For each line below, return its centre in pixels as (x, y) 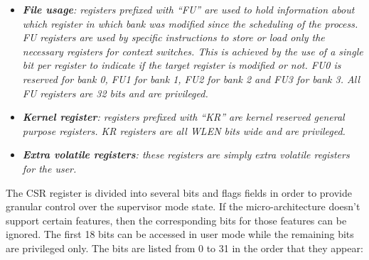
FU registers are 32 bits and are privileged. (115, 93)
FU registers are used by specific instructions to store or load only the (173, 37)
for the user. (49, 168)
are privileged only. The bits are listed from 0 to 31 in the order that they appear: (184, 248)
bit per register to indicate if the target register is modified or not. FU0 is (182, 65)
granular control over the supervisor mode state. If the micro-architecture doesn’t (183, 206)
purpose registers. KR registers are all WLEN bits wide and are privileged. (184, 130)
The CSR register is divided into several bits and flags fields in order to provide (179, 192)
